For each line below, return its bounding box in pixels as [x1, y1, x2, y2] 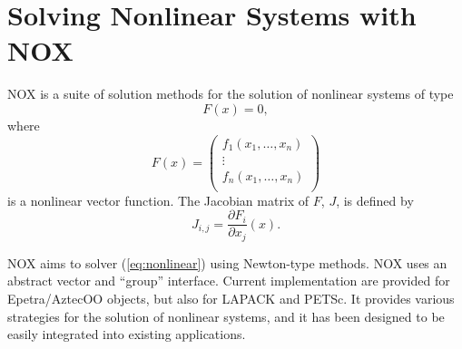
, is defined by [336, 190, 414, 209]
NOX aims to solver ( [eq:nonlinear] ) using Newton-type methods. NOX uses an [7, 253, 447, 272]
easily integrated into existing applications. [7, 325, 246, 344]
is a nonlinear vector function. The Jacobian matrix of [7, 190, 310, 209]
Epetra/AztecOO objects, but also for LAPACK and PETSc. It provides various [7, 288, 455, 307]
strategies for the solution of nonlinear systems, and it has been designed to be [7, 306, 445, 325]
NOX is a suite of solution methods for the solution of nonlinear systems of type [7, 84, 454, 103]
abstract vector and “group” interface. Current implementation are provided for [7, 271, 450, 290]
